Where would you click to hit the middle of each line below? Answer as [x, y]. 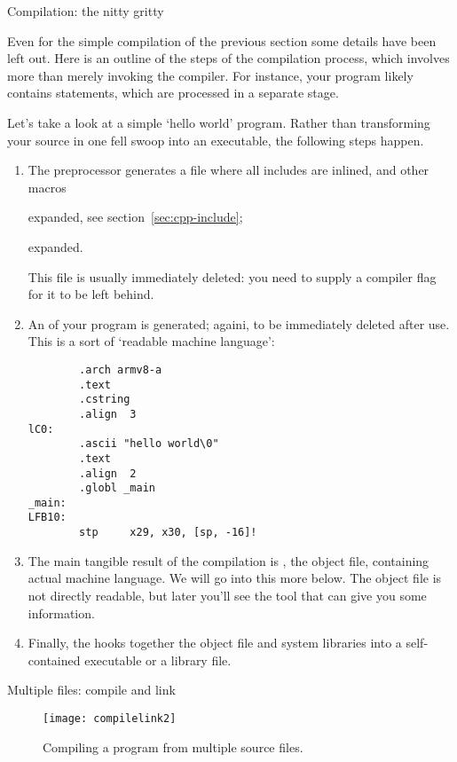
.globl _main [117, 488]
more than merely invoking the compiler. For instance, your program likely [210, 75]
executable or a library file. [158, 660]
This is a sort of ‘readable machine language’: [151, 341]
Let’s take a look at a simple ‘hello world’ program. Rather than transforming [219, 122]
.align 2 [108, 473]
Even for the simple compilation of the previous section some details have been [222, 40]
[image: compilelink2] [110, 718]
